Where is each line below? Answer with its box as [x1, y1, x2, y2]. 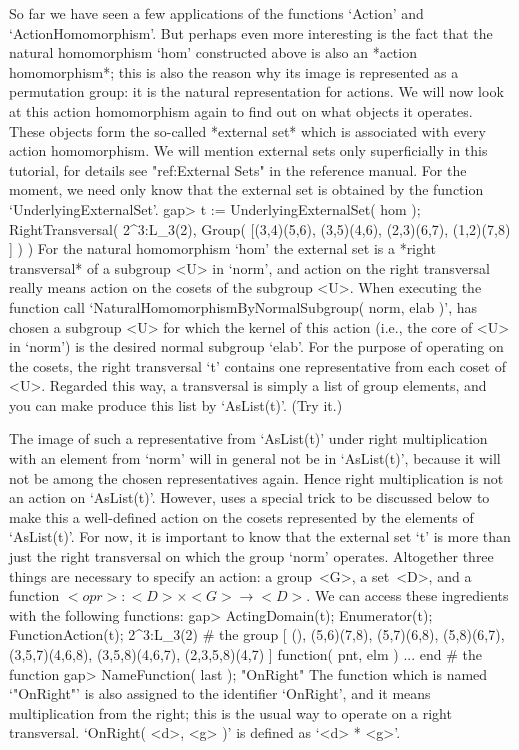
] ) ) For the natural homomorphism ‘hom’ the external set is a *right [9, 238, 436, 259]
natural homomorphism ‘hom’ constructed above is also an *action [9, 42, 417, 63]
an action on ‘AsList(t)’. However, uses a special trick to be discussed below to [9, 487, 490, 508]
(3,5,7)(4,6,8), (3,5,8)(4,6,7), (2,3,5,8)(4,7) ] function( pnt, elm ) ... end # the [9, 644, 482, 664]
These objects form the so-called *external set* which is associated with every [9, 120, 486, 141]
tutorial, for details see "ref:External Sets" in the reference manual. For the [9, 159, 467, 180]
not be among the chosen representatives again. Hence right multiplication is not [9, 467, 504, 488]
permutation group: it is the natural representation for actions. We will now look [9, 81, 504, 102]
